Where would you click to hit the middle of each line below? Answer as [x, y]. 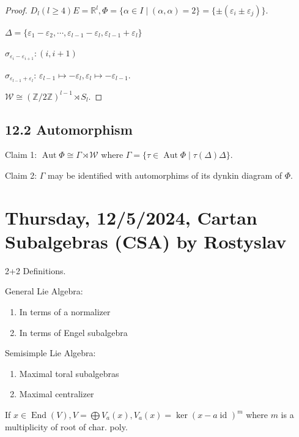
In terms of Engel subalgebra [73, 332]
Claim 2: [21, 175]
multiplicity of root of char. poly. [66, 426]
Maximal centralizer [57, 394]
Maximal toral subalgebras [69, 373]
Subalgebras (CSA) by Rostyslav [146, 241]
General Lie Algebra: [44, 291]
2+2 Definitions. [35, 270]
